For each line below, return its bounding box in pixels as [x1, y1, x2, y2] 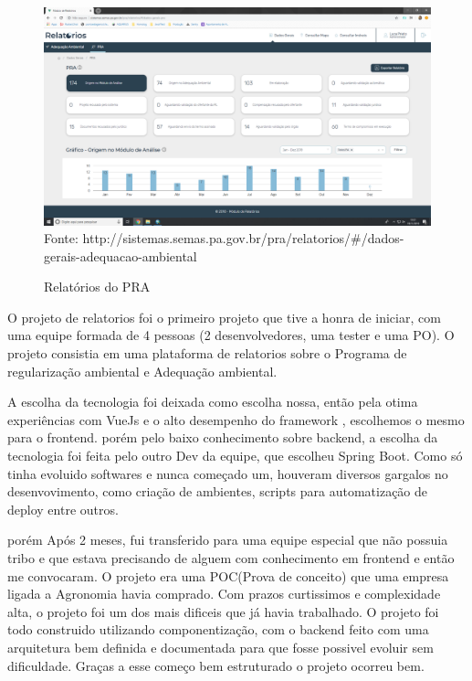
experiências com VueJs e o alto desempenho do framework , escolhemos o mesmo [7, 410, 465, 429]
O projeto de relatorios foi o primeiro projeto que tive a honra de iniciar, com [7, 307, 441, 326]
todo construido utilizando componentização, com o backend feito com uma [7, 620, 429, 639]
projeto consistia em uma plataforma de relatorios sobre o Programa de [7, 344, 407, 363]
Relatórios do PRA [44, 277, 151, 296]
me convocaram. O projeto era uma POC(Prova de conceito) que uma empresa [7, 566, 449, 585]
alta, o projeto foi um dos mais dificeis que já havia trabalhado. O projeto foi [7, 601, 439, 621]
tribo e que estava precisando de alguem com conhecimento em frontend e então [7, 548, 455, 567]
